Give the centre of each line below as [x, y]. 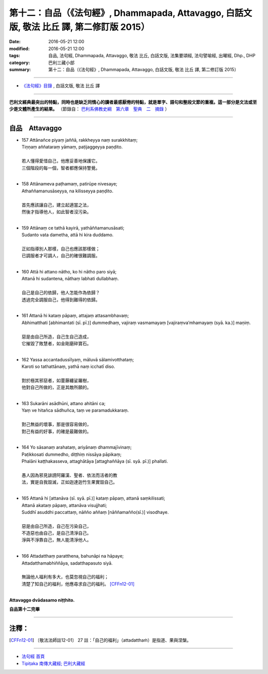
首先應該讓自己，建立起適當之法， [56, 205]
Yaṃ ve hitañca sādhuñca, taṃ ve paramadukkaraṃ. [75, 411]
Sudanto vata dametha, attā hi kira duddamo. [67, 235]
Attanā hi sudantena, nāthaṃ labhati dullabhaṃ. [70, 279]
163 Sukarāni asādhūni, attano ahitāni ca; [64, 404]
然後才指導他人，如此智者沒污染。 [56, 212]
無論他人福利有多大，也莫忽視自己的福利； [65, 577]
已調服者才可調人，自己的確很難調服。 [61, 255]
